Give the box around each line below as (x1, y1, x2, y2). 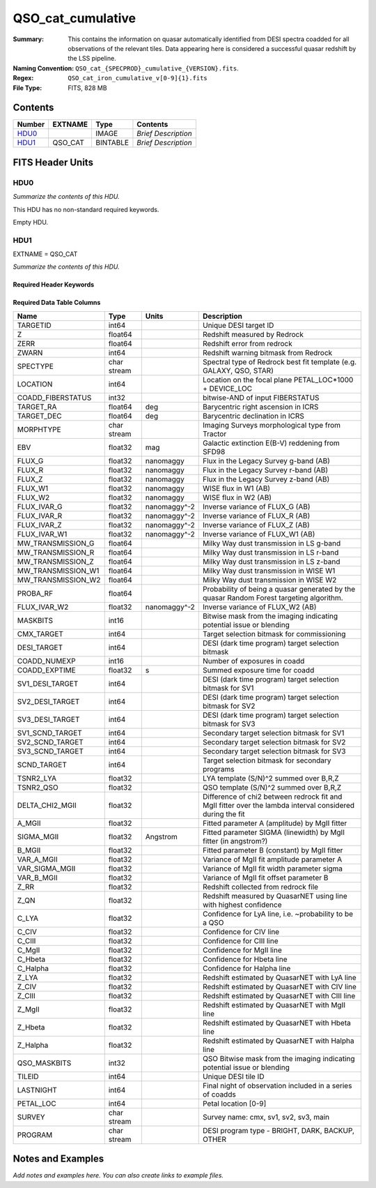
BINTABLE (95, 138, 129, 148)
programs (202, 764, 235, 774)
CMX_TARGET (17, 629, 64, 638)
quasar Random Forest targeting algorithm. (202, 593, 344, 603)
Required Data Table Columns (13, 299, 101, 307)
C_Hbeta (17, 954, 45, 964)
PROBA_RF (17, 588, 54, 598)
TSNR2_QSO (17, 782, 58, 792)
